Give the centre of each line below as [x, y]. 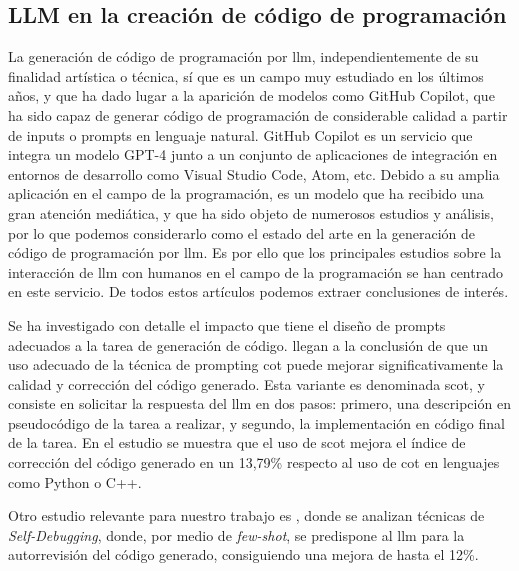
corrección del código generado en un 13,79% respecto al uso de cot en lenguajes [254, 462]
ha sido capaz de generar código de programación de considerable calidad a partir [258, 114]
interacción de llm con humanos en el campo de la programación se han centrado [255, 271]
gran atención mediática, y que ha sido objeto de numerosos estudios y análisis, [251, 212]
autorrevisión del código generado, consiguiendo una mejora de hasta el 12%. [243, 554]
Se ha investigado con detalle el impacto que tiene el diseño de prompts [227, 324]
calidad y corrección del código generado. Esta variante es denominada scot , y [246, 383]
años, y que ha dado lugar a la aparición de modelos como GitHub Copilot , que [251, 95]
